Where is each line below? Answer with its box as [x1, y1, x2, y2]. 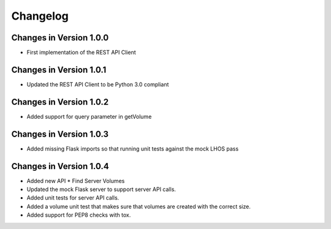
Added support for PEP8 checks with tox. [26, 211, 131, 219]
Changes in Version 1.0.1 [11, 64, 107, 75]
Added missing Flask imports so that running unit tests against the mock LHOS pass [26, 145, 239, 152]
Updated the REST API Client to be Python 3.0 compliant [26, 80, 169, 88]
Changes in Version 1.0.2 [11, 97, 109, 107]
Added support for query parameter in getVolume [26, 113, 152, 120]
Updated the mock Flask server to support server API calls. [26, 186, 176, 193]
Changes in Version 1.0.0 [11, 32, 109, 43]
